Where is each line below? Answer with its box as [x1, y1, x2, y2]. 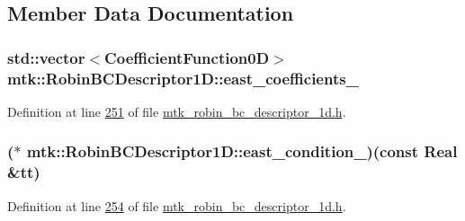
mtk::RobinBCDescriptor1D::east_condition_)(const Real [26, 140, 458, 163]
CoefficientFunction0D [104, 46, 270, 68]
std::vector [7, 46, 85, 68]
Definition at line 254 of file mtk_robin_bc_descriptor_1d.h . [7, 196, 346, 215]
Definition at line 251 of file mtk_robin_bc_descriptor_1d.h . [7, 102, 346, 120]
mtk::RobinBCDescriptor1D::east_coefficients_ [7, 66, 359, 89]
